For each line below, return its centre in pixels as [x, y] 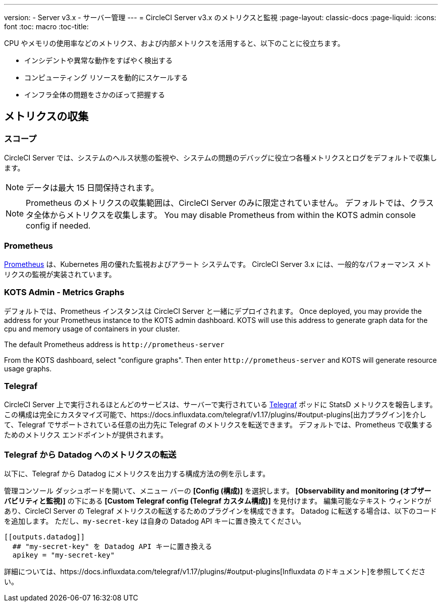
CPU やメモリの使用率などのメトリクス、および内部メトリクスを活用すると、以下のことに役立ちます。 [174, 43]
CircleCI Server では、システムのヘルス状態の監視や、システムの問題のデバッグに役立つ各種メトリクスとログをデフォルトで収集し [221, 158]
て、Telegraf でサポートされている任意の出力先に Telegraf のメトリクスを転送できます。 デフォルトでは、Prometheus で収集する [218, 425]
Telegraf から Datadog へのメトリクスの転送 [90, 454]
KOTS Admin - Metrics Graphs [64, 292]
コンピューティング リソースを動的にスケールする [106, 77]
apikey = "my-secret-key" [64, 555]
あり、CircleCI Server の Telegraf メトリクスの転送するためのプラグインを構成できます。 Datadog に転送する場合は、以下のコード [220, 511]
